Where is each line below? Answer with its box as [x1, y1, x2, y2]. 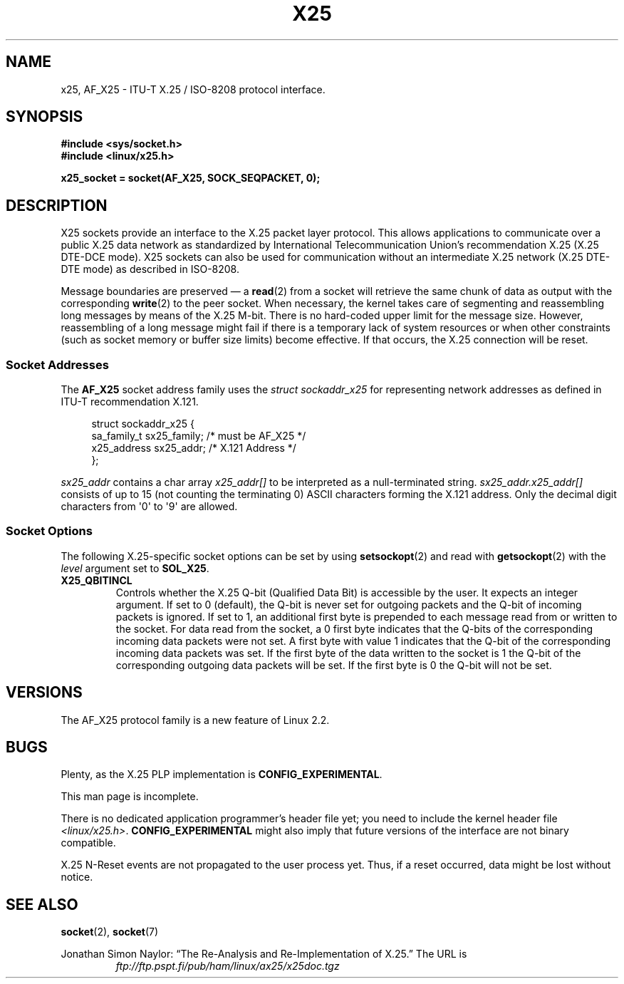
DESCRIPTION [6, 196, 108, 214]
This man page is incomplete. [61, 790, 199, 803]
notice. [61, 871, 93, 884]
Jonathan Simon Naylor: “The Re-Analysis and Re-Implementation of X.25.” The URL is [61, 948, 467, 960]
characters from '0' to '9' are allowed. [61, 500, 238, 513]
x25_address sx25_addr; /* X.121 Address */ [91, 442, 296, 455]
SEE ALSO [6, 895, 78, 913]
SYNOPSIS [6, 108, 83, 126]
